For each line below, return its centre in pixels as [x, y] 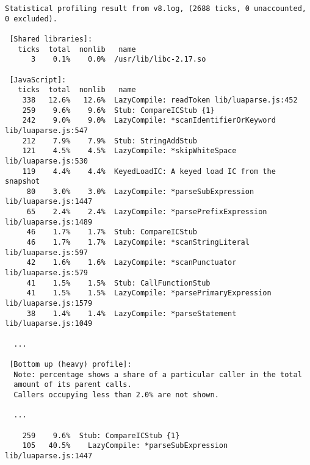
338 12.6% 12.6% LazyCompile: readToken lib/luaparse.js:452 [160, 100]
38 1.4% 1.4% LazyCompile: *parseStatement [132, 313]
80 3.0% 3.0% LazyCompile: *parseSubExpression [140, 191]
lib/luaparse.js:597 [47, 252]
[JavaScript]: [38, 80]
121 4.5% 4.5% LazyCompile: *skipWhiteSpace [129, 151]
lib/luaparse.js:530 [47, 161]
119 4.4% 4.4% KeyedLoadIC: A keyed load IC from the [149, 171]
